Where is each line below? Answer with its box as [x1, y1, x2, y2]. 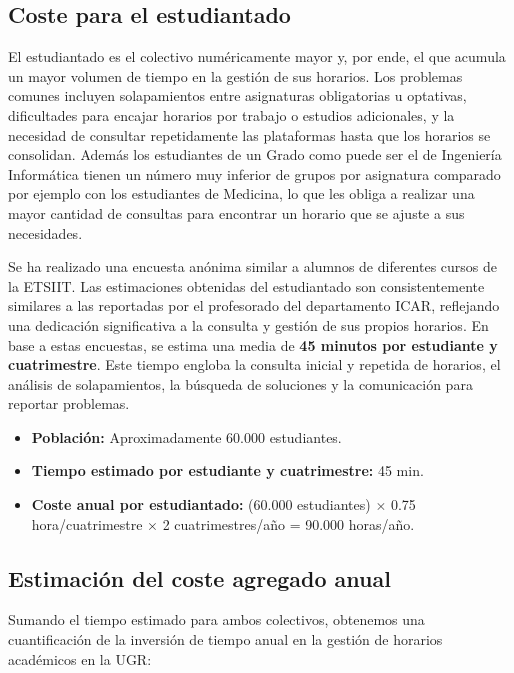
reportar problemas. [8, 393, 130, 414]
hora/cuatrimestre [31, 513, 143, 534]
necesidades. [8, 222, 83, 243]
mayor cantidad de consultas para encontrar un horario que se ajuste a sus [8, 202, 465, 223]
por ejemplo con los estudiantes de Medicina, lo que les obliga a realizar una [8, 183, 475, 204]
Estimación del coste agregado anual [8, 562, 391, 593]
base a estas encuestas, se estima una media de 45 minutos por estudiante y [8, 334, 498, 355]
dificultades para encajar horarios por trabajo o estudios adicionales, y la [8, 104, 455, 125]
